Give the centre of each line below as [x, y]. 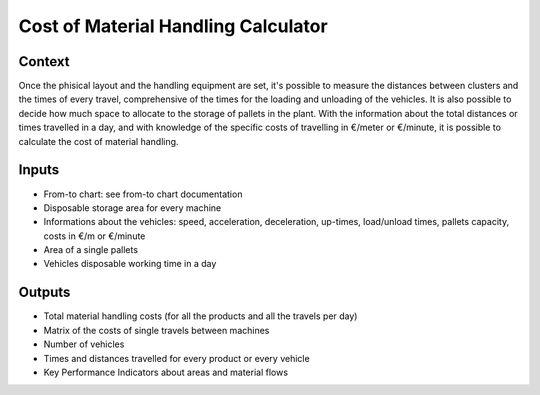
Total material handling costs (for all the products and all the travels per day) [200, 316]
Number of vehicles [84, 344]
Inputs [39, 170]
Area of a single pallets [91, 250]
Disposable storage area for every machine [132, 207]
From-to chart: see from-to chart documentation [143, 194]
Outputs [44, 292]
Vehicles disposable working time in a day [130, 264]
